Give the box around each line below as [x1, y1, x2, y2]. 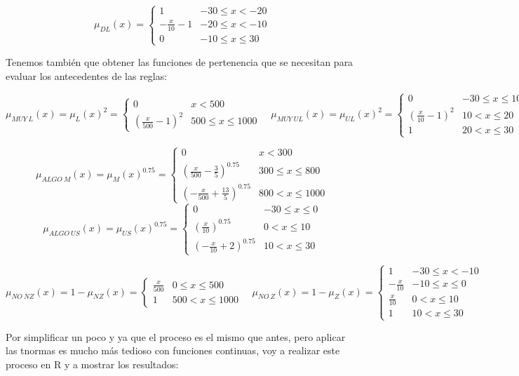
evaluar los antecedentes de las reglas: [6, 68, 168, 83]
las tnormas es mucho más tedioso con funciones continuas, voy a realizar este [6, 343, 340, 358]
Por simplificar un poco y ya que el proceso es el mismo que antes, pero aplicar [6, 329, 346, 344]
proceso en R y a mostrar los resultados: [6, 356, 179, 371]
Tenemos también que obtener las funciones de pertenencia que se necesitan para [6, 54, 353, 69]
